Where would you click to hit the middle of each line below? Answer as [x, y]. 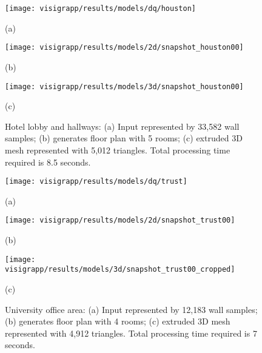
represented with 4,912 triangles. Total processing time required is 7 [131, 333]
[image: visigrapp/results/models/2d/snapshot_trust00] [120, 220]
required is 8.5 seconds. [48, 162]
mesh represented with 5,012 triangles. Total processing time [118, 150]
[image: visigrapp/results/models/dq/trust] [96, 182]
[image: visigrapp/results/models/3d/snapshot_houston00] [124, 86]
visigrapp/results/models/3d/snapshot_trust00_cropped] [120, 270]
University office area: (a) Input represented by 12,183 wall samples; [131, 309]
